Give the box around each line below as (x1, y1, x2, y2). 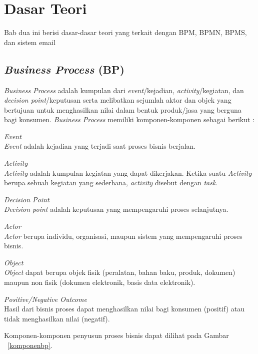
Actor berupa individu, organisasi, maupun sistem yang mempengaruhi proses (4, 230, 242, 241)
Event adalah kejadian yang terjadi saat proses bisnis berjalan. (4, 141, 196, 151)
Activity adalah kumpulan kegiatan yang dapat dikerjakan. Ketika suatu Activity (4, 167, 252, 178)
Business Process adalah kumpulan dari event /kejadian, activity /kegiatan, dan (4, 85, 244, 95)
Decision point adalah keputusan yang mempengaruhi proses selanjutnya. (4, 204, 228, 214)
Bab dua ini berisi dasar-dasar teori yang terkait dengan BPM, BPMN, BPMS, (4, 27, 247, 38)
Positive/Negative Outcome (4, 293, 87, 304)
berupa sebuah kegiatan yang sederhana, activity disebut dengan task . (4, 177, 218, 188)
